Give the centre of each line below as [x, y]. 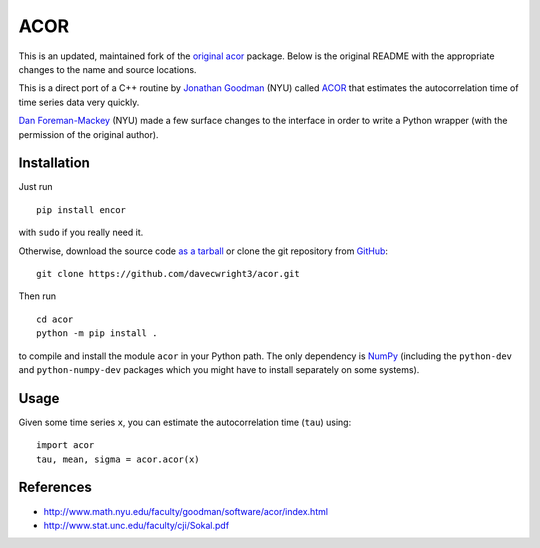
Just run [35, 187]
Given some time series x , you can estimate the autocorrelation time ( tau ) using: [185, 422]
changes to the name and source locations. [107, 69]
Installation [54, 163]
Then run [37, 296]
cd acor [55, 319]
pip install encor [81, 209]
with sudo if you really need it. [81, 232]
